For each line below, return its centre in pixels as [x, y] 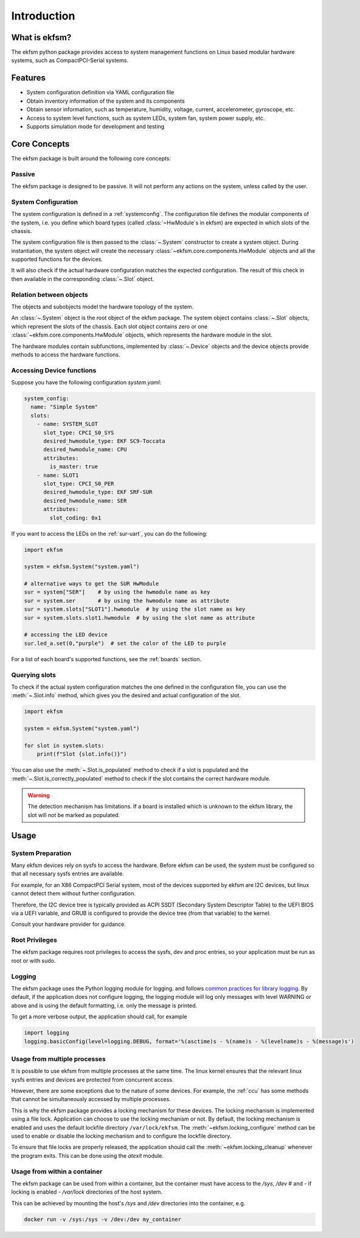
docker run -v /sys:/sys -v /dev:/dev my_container [103, 1219]
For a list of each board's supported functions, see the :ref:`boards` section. [106, 659]
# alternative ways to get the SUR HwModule [92, 584]
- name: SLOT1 [58, 475]
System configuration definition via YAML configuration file [100, 92]
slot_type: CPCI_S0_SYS [79, 433]
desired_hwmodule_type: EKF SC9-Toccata [104, 441]
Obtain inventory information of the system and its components [106, 101]
